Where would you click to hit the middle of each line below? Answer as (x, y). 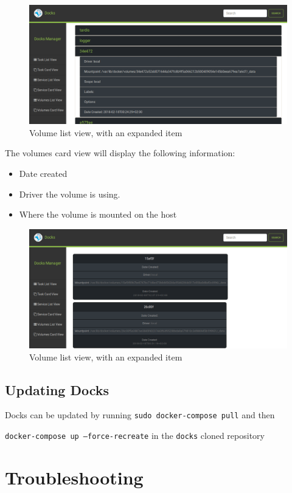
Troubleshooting (74, 477)
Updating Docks (57, 389)
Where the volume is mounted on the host (98, 214)
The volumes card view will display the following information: (120, 153)
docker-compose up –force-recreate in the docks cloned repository (135, 436)
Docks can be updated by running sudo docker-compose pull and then (140, 415)
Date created (43, 174)
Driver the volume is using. (70, 194)
